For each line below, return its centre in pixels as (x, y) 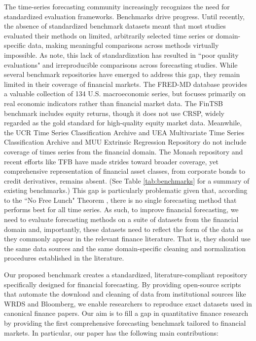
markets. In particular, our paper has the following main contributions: (111, 332)
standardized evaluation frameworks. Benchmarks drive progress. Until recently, (124, 16)
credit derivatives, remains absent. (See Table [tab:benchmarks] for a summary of (127, 180)
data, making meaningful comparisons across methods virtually (123, 45)
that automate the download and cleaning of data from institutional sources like (125, 294)
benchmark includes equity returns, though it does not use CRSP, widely (114, 113)
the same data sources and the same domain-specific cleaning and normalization (125, 248)
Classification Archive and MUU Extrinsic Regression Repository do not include (125, 142)
